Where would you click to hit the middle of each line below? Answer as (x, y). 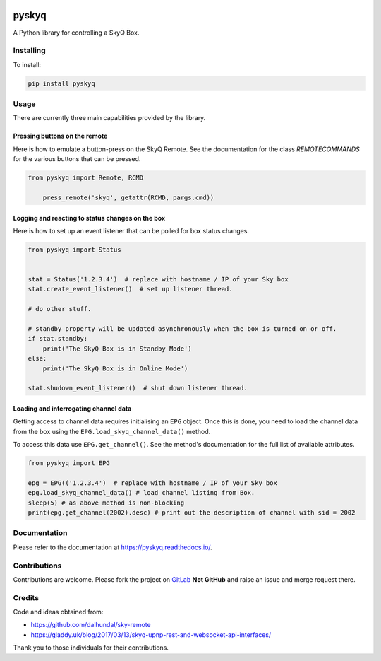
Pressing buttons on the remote (60, 136)
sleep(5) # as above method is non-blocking (106, 503)
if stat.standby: (58, 339)
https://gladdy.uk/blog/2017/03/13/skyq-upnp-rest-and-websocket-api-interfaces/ (151, 634)
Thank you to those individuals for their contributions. (91, 648)
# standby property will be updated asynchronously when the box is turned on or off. (182, 329)
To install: (27, 64)
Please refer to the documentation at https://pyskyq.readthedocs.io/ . (113, 547)
